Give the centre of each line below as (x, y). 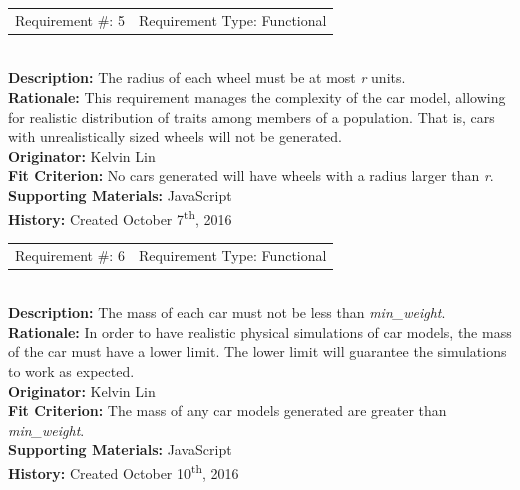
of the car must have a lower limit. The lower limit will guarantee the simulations (257, 351)
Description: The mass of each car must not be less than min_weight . (227, 312)
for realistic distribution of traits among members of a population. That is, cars (251, 116)
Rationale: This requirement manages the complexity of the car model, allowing (257, 97)
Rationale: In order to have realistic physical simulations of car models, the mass (260, 331)
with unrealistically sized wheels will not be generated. (175, 136)
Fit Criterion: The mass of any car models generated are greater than (227, 410)
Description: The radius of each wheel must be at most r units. (207, 77)
